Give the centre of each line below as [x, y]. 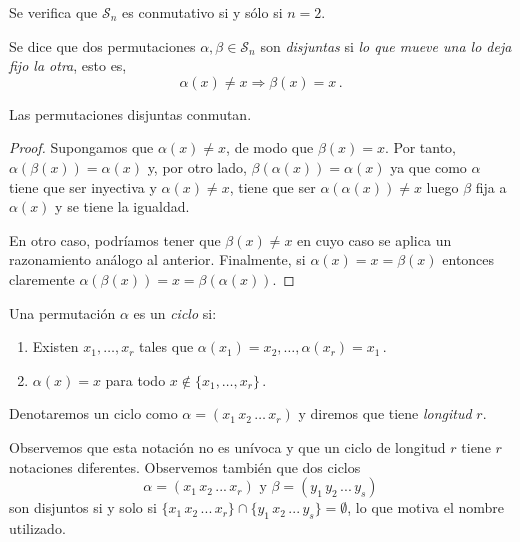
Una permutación [62, 312]
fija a [491, 186]
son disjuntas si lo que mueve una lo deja [386, 45]
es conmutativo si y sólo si [202, 12]
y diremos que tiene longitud [385, 413]
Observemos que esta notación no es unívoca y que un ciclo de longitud [227, 446]
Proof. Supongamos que [81, 147]
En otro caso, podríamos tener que [115, 239]
